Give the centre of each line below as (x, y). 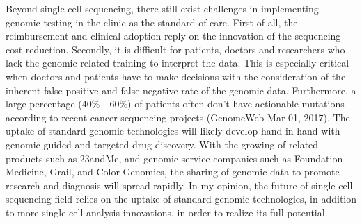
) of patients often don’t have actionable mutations (236, 104)
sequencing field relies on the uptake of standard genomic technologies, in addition (181, 199)
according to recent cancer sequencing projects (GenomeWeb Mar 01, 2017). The (178, 117)
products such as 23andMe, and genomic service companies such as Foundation (174, 158)
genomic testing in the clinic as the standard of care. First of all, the (152, 22)
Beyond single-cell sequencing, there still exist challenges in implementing (162, 8)
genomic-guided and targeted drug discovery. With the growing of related (162, 144)
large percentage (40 (49, 104)
